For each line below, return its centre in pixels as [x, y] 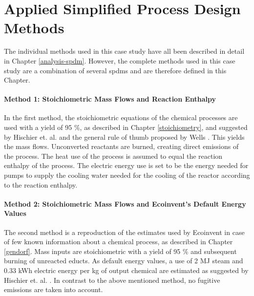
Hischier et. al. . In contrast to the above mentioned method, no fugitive [112, 280]
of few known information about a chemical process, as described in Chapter [118, 242]
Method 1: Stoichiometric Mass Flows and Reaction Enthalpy [110, 99]
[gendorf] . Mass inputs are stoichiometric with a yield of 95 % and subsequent [120, 251]
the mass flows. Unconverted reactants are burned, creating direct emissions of [121, 146]
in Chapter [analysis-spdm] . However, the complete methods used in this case [120, 60]
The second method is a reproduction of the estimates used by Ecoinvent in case [124, 232]
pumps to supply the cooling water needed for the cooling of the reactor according [127, 175]
